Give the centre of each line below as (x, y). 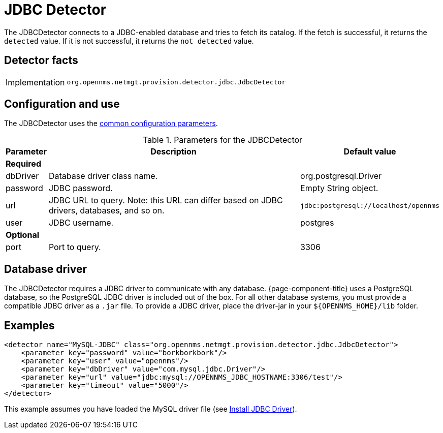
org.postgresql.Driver (341, 176)
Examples (29, 325)
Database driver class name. (103, 176)
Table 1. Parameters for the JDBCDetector (223, 140)
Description (173, 152)
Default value (370, 152)
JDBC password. (81, 188)
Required (23, 164)
